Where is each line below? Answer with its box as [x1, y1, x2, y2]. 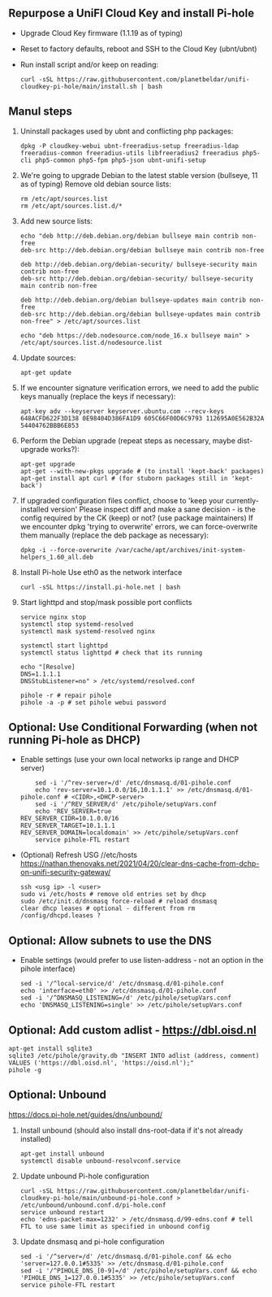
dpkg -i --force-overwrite [19, 546, 112, 554]
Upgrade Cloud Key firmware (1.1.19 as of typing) [19, 28, 183, 37]
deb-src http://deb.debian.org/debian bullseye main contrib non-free [19, 246, 265, 255]
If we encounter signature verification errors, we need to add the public [19, 382, 260, 393]
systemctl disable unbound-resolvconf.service [19, 1156, 181, 1165]
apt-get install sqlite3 [8, 1045, 93, 1053]
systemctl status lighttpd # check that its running [19, 648, 203, 657]
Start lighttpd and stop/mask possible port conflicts [19, 597, 192, 607]
